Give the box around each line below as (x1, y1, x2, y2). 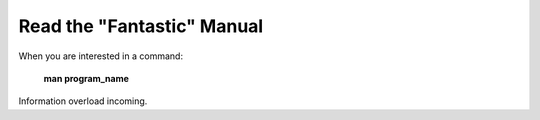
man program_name (43, 72, 130, 84)
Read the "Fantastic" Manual (18, 15, 264, 37)
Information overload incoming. (18, 95, 148, 107)
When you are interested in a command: (18, 50, 184, 62)
